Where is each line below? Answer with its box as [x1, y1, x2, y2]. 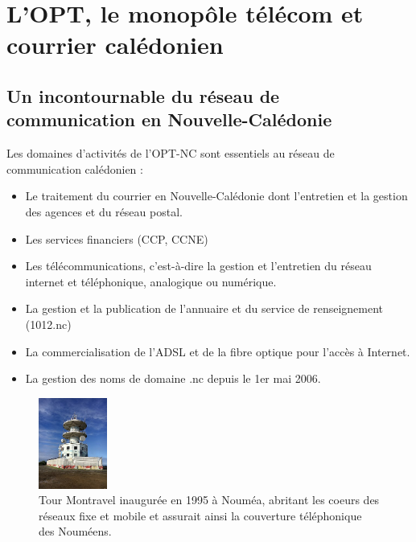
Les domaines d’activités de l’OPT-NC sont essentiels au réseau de [6, 145, 335, 162]
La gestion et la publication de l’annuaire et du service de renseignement [25, 300, 384, 317]
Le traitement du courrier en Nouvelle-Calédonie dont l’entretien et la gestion [25, 187, 408, 204]
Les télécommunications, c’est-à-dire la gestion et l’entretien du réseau [25, 257, 372, 274]
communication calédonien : [6, 160, 143, 177]
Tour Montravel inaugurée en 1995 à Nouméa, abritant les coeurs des [39, 491, 380, 508]
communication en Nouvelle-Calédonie [6, 107, 332, 132]
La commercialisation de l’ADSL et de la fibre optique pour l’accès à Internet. [25, 343, 410, 359]
